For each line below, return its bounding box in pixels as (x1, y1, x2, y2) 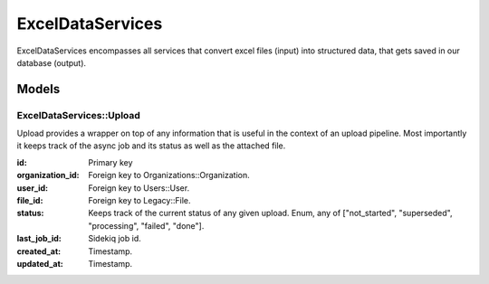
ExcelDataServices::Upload (16, 109, 140, 121)
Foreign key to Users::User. (88, 182, 190, 194)
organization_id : (16, 170, 80, 181)
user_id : (16, 182, 49, 194)
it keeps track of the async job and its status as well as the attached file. (16, 140, 286, 151)
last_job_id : (16, 233, 62, 244)
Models (16, 81, 61, 97)
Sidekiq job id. (88, 233, 141, 244)
